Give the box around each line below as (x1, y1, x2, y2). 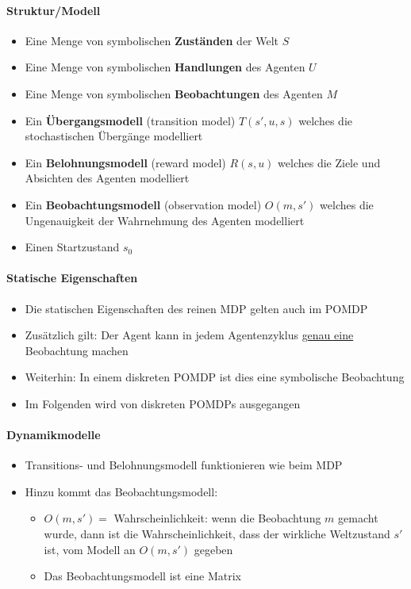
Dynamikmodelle (6, 426, 101, 443)
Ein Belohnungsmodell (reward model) (25, 154, 226, 170)
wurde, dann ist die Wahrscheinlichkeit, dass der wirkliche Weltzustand (44, 526, 390, 542)
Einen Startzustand (25, 239, 120, 255)
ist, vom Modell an (44, 541, 136, 557)
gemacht (338, 510, 378, 526)
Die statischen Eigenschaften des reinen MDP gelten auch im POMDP (25, 300, 368, 316)
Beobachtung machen (25, 342, 129, 358)
